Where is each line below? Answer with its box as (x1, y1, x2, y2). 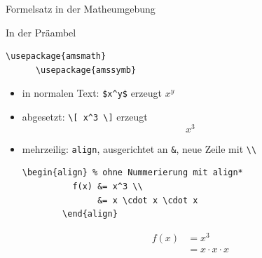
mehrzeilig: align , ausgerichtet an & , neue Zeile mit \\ (22, 141, 257, 156)
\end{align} (62, 209, 118, 219)
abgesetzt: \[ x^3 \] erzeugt (22, 109, 148, 124)
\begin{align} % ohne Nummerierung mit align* (22, 168, 243, 178)
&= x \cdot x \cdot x (97, 195, 198, 205)
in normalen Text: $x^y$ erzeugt (22, 86, 163, 100)
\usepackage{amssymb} (35, 64, 137, 75)
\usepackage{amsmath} (6, 51, 106, 62)
